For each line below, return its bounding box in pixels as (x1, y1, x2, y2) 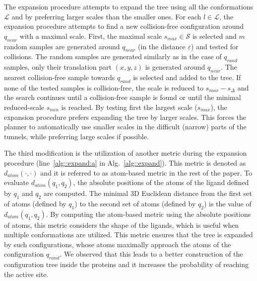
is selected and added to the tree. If (133, 72, 241, 82)
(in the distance (138, 41, 186, 51)
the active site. (4, 269, 49, 279)
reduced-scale (4, 101, 44, 112)
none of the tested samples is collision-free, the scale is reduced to (4, 82, 203, 93)
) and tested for (191, 41, 239, 51)
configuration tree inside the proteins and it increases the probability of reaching (4, 259, 249, 270)
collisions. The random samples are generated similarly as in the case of (4, 51, 222, 62)
